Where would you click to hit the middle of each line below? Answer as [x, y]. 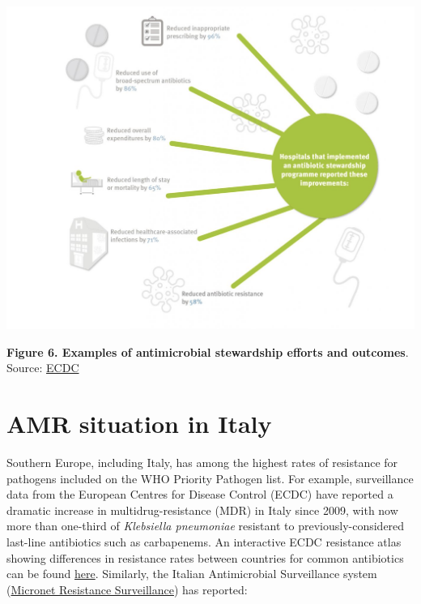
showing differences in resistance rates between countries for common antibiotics [205, 557]
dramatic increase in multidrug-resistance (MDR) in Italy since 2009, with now [202, 510]
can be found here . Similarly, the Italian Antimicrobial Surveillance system [192, 574]
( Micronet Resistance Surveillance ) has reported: [127, 589]
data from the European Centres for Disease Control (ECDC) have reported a [200, 494]
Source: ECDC [43, 368]
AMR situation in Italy [139, 424]
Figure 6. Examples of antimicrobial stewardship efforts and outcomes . [208, 351]
